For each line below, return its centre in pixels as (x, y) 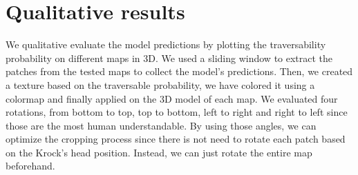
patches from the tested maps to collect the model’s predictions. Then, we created (179, 71)
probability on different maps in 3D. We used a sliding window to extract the (169, 58)
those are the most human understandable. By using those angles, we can (161, 125)
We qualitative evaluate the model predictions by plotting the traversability (166, 44)
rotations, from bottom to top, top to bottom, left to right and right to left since (177, 112)
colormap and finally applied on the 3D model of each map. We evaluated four (172, 98)
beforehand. (30, 166)
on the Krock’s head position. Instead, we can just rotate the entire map (159, 152)
